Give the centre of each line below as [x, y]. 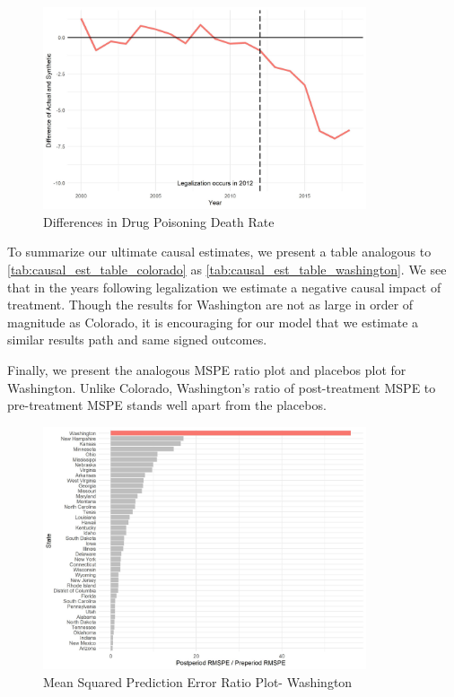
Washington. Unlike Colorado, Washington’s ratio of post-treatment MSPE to [222, 387]
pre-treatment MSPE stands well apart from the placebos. [167, 405]
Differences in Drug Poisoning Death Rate [159, 221]
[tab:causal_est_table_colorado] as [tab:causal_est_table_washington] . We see [227, 270]
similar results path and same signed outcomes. [137, 340]
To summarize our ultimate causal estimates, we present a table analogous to [219, 252]
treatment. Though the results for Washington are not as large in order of [210, 305]
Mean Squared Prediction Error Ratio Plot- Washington [198, 681]
